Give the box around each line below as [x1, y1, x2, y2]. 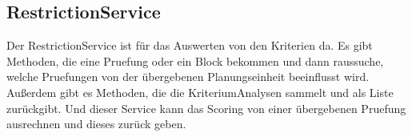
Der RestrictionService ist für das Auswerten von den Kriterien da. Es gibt [6, 37, 373, 54]
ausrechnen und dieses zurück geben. [6, 115, 186, 132]
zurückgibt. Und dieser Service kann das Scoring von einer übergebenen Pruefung [6, 99, 406, 116]
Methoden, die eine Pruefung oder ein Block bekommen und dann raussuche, [6, 52, 384, 69]
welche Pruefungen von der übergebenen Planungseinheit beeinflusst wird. [6, 68, 370, 85]
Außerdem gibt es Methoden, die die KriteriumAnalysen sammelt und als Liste [6, 83, 394, 100]
